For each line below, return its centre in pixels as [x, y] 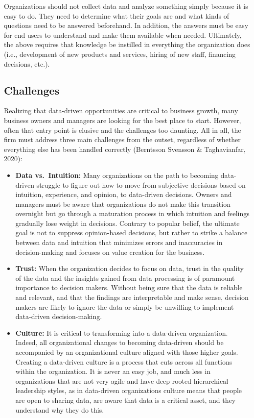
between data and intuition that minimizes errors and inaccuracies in [119, 242]
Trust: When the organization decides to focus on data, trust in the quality [129, 268]
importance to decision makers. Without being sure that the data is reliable [129, 287]
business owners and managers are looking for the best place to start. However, [123, 120]
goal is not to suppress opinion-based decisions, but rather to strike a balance [131, 233]
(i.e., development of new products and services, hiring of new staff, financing [120, 54]
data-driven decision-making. [59, 316]
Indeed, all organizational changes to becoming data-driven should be [119, 342]
